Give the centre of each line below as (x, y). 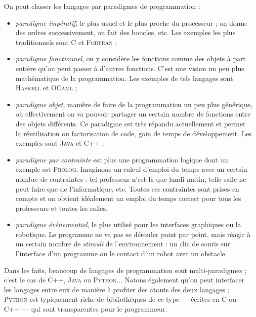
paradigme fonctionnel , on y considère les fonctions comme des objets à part (131, 59)
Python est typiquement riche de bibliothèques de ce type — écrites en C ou (120, 299)
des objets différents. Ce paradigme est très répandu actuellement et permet (130, 123)
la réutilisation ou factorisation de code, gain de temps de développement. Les (134, 133)
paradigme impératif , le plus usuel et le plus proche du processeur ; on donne (131, 22)
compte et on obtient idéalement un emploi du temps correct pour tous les (128, 198)
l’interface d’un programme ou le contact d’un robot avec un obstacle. (121, 254)
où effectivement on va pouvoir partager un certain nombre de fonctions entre (133, 114)
